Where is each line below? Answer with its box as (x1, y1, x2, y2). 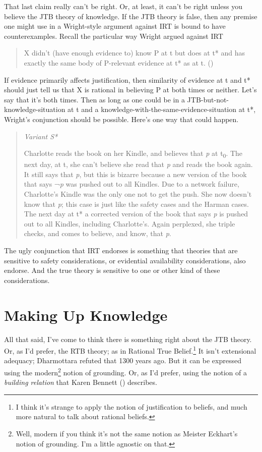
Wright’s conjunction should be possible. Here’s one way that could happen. (4, 114, 239, 124)
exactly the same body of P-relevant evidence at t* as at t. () (24, 57, 214, 68)
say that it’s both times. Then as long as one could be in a (4, 94, 185, 104)
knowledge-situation (4, 104, 65, 115)
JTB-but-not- (187, 94, 229, 104)
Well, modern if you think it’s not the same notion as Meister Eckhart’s (16, 428, 238, 438)
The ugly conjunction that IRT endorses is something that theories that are (4, 245, 238, 255)
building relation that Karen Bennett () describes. (4, 377, 157, 387)
